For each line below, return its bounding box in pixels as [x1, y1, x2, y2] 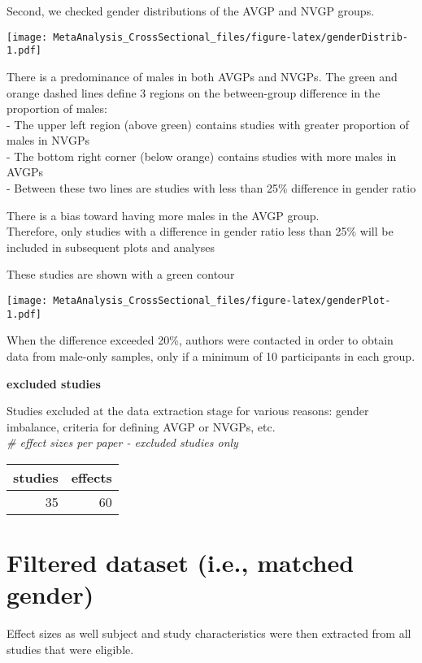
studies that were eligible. [7, 640, 134, 657]
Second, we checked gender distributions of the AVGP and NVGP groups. [7, 2, 375, 19]
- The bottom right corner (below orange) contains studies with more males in [7, 147, 397, 164]
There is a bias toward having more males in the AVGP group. [7, 206, 320, 223]
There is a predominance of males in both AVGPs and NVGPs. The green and [7, 67, 398, 84]
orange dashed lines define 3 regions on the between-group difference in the [7, 84, 381, 101]
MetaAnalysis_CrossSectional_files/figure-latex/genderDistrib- [53, 31, 408, 43]
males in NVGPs [7, 132, 89, 149]
